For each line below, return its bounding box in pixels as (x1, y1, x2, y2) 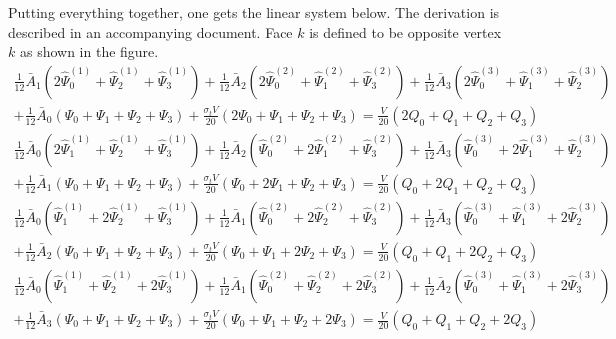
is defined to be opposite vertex (309, 21, 502, 42)
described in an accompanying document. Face (8, 21, 293, 42)
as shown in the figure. (19, 41, 159, 62)
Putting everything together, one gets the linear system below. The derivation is (8, 2, 500, 22)
